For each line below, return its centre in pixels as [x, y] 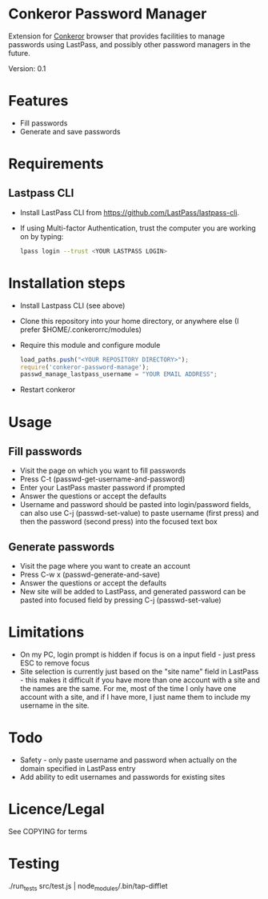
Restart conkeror [48, 390]
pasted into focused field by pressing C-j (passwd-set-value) [120, 600]
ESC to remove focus [55, 663]
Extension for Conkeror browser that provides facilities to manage [117, 36]
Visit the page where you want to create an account [105, 566]
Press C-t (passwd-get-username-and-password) [102, 479]
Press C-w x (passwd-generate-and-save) [90, 575]
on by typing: [42, 236]
